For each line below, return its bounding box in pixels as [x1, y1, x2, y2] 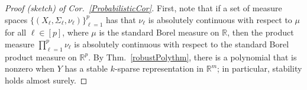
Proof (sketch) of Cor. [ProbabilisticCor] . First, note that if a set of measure [5, 2, 282, 14]
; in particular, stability [217, 62, 302, 75]
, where [62, 26, 89, 38]
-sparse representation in [114, 62, 204, 75]
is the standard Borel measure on [99, 26, 219, 38]
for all [5, 26, 27, 38]
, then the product [227, 26, 294, 38]
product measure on [5, 50, 77, 63]
